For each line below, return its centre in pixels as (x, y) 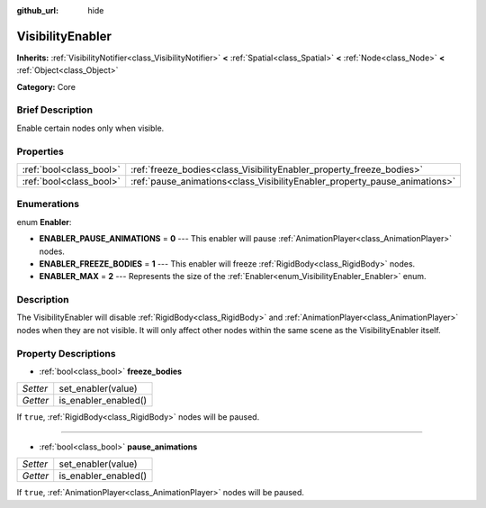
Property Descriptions (66, 353)
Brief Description (55, 110)
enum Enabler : (44, 222)
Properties (40, 151)
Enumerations (48, 204)
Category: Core (46, 86)
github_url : (37, 10)
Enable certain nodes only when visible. (90, 128)
